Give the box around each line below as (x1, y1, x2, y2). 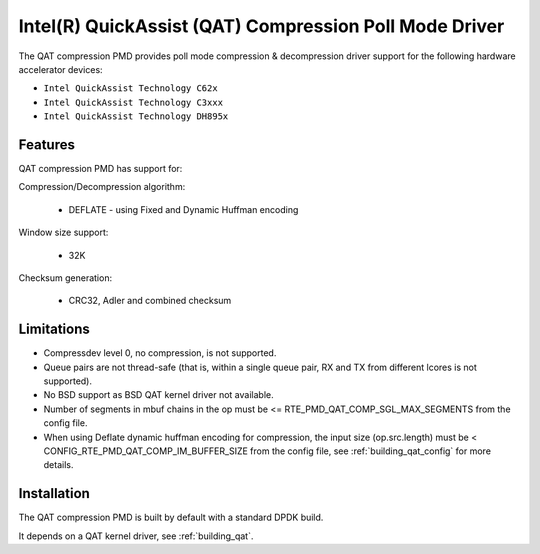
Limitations (18, 321, 90, 338)
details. (43, 459, 74, 471)
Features (18, 136, 75, 153)
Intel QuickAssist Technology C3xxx (43, 96, 224, 108)
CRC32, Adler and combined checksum (68, 295, 232, 307)
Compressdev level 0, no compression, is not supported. (43, 347, 277, 359)
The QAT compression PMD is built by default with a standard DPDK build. (18, 511, 324, 524)
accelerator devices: (18, 63, 104, 75)
